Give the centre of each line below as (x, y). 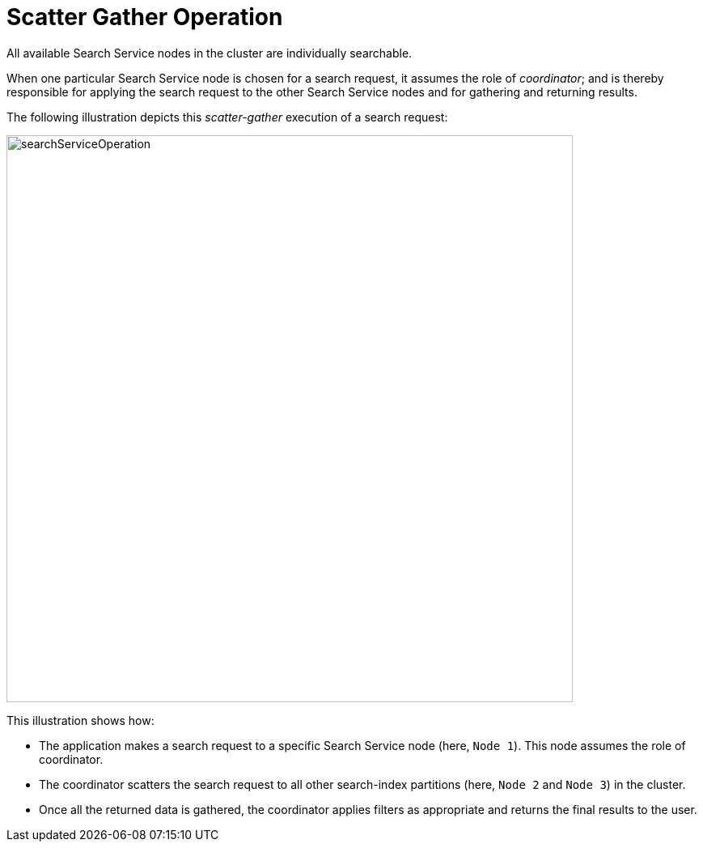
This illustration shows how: (80, 720)
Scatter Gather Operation (145, 17)
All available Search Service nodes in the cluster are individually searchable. (210, 53)
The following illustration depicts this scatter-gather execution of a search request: (227, 117)
